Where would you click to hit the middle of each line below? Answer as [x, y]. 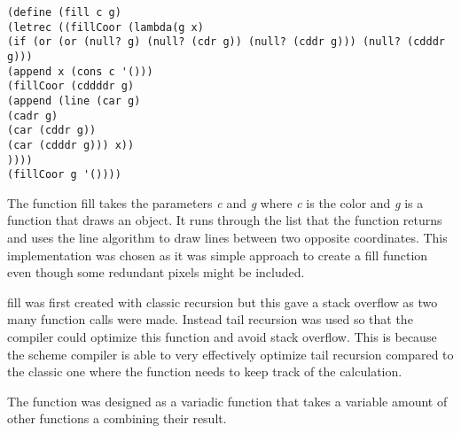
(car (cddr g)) [52, 131]
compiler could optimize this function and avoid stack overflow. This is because [222, 337]
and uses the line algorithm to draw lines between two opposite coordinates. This [227, 238]
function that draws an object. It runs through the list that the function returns [225, 220]
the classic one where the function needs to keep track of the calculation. [205, 371]
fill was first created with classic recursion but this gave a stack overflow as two [223, 302]
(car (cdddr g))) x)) [71, 145]
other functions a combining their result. [117, 418]
